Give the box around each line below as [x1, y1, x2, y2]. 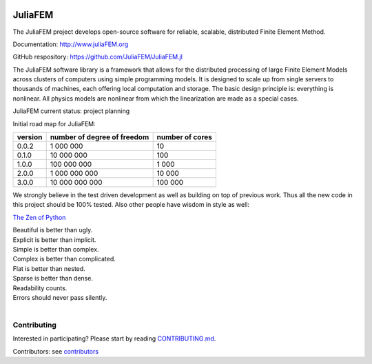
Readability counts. [12, 283, 68, 292]
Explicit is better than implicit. [12, 235, 96, 244]
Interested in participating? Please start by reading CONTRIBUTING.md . [12, 334, 216, 343]
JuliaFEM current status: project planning [12, 107, 130, 115]
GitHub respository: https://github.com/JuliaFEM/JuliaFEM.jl [12, 52, 183, 61]
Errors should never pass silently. [12, 293, 107, 301]
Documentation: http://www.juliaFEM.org [12, 40, 129, 48]
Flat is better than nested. [12, 264, 85, 272]
